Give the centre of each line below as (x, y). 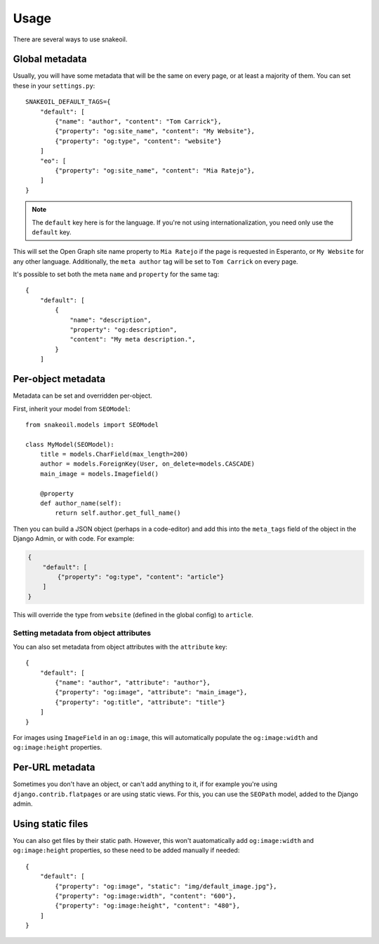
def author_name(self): (81, 504)
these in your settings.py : (54, 86)
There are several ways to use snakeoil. (70, 39)
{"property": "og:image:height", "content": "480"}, (147, 906)
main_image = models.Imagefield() (99, 474)
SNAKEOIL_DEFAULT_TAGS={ (68, 102)
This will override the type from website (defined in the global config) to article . (133, 614)
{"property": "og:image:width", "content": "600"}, (146, 896)
